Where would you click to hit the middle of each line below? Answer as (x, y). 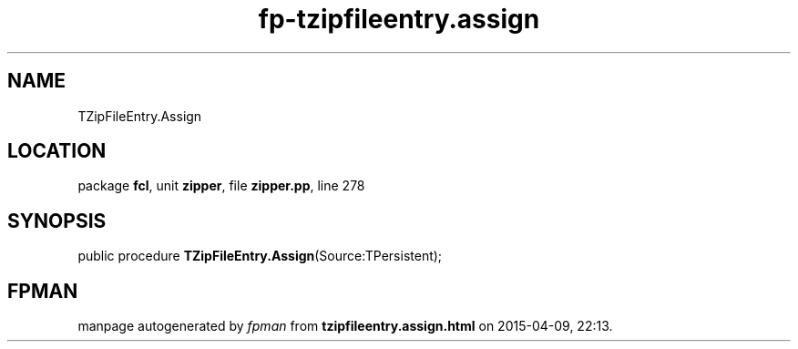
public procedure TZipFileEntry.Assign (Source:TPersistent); (260, 256)
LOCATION (57, 151)
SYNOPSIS (57, 221)
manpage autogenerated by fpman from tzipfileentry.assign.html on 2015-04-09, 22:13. (345, 326)
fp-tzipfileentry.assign (399, 19)
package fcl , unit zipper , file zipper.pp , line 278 (221, 186)
